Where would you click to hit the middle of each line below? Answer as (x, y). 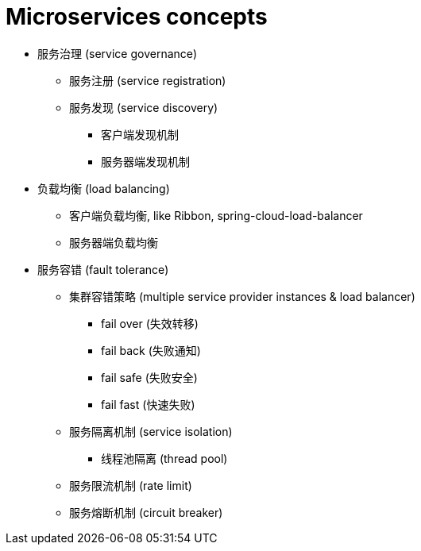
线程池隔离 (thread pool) (164, 458)
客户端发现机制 (140, 134)
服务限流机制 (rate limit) (131, 485)
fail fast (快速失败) (148, 404)
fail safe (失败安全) (149, 377)
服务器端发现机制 (145, 161)
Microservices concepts (137, 17)
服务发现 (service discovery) (144, 107)
